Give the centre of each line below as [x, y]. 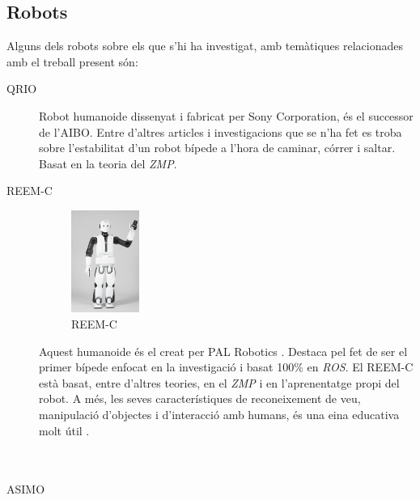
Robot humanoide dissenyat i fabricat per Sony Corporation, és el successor [226, 115]
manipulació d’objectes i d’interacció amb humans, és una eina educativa [219, 414]
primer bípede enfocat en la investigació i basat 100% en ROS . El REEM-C [226, 367]
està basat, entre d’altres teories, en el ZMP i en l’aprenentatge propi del [219, 382]
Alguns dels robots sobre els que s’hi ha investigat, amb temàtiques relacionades [205, 46]
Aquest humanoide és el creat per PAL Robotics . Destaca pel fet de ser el [223, 351]
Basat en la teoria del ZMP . [108, 163]
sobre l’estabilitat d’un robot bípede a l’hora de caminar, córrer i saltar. [217, 148]
